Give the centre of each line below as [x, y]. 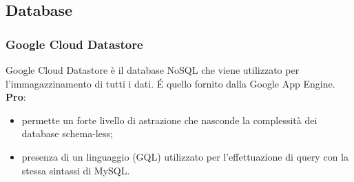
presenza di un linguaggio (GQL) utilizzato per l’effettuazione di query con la [185, 156]
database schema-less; [67, 133]
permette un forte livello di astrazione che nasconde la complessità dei [169, 120]
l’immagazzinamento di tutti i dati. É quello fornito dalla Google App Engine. [170, 83]
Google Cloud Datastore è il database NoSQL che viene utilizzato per [153, 70]
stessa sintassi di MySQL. [76, 170]
